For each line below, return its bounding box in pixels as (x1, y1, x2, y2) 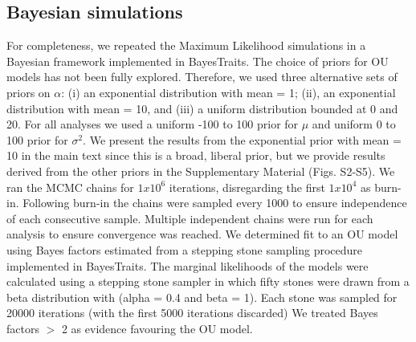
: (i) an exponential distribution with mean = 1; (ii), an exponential (61, 83, 396, 100)
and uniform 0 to (312, 116, 396, 132)
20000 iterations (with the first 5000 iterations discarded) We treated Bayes (6, 304, 378, 321)
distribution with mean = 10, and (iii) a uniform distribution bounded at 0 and (6, 100, 398, 116)
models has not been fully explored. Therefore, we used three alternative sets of (6, 68, 398, 85)
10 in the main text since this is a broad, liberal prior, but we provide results (6, 147, 385, 164)
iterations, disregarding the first (169, 178, 325, 195)
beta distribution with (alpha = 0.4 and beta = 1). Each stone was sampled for (6, 288, 398, 305)
